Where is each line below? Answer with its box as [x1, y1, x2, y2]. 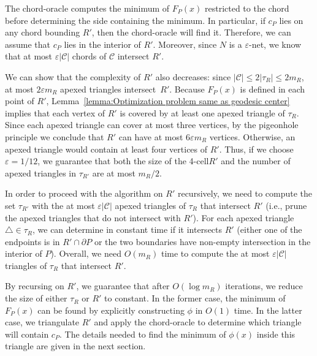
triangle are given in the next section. [5, 339, 146, 352]
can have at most [118, 130, 183, 143]
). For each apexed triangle [193, 211, 294, 224]
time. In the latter [234, 303, 302, 316]
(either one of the [237, 223, 302, 236]
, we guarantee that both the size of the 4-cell [37, 154, 209, 167]
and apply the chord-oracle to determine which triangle [94, 316, 302, 328]
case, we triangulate [5, 316, 80, 328]
